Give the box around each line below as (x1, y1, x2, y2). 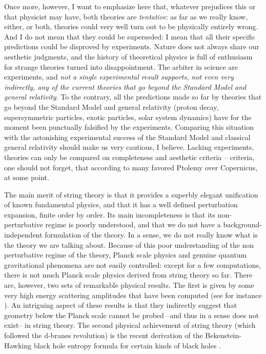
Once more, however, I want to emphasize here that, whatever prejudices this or (4, 1, 256, 11)
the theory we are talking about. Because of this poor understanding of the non (4, 239, 254, 250)
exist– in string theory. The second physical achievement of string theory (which (4, 320, 256, 330)
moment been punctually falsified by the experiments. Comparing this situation (4, 122, 254, 132)
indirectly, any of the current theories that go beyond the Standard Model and (4, 81, 247, 92)
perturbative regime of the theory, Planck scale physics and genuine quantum (4, 249, 247, 260)
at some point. (4, 172, 49, 183)
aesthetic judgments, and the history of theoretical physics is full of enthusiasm (4, 51, 253, 62)
